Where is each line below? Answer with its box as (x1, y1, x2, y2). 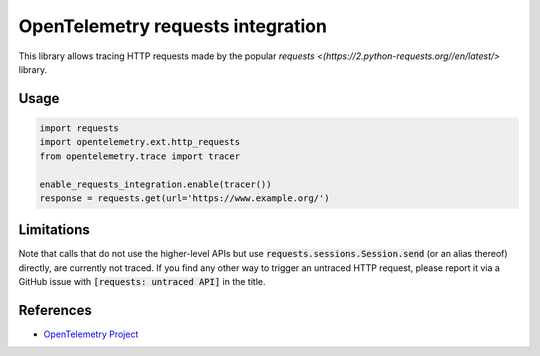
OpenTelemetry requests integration (18, 15, 327, 37)
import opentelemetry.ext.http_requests (39, 136, 240, 148)
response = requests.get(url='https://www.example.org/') (39, 192, 330, 204)
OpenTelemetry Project (43, 328, 139, 340)
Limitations (18, 221, 90, 239)
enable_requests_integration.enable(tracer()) (39, 178, 272, 190)
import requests (39, 122, 120, 134)
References (18, 301, 92, 319)
